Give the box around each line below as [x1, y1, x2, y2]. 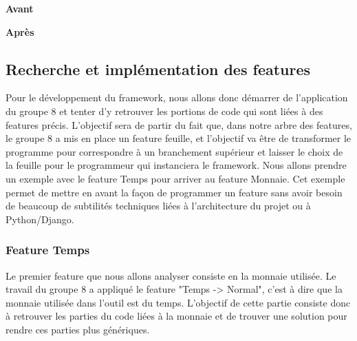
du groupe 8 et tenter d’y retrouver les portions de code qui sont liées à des [6, 103, 323, 118]
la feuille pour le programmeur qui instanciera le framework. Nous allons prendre [6, 158, 347, 172]
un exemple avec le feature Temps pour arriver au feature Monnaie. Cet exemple [6, 171, 345, 185]
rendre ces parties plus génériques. [6, 322, 150, 336]
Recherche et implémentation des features [6, 58, 311, 79]
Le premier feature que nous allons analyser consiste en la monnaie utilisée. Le [6, 268, 336, 282]
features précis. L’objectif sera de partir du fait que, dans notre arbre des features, [6, 117, 352, 132]
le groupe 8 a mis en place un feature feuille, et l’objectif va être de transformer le [6, 131, 351, 145]
